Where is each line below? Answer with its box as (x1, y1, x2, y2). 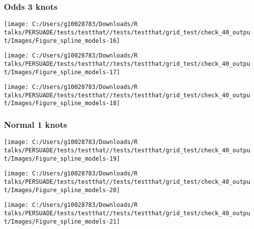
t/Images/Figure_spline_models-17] (4, 68, 120, 76)
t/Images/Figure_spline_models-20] (4, 186, 120, 194)
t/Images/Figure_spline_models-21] (4, 218, 120, 225)
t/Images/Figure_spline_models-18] (4, 100, 120, 107)
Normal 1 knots (4, 118, 67, 131)
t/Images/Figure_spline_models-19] (4, 155, 120, 162)
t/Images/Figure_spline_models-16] (4, 37, 120, 44)
